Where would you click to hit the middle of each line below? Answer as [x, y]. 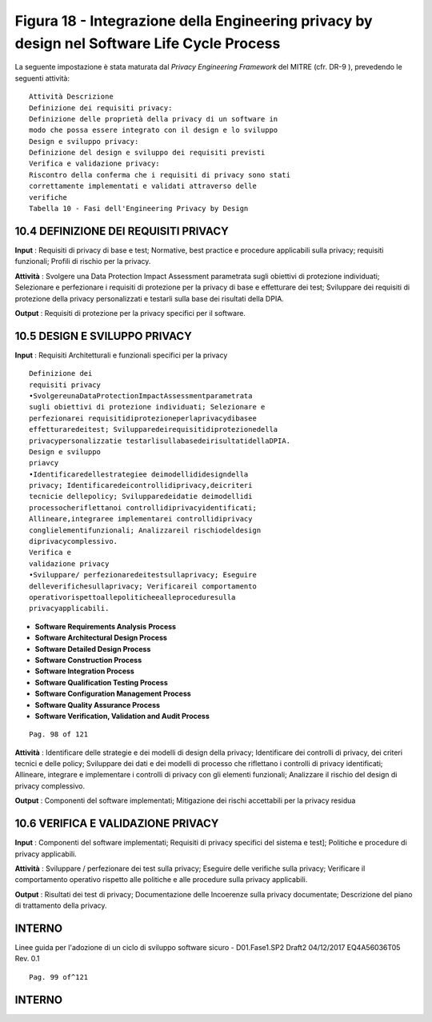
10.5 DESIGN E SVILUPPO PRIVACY [103, 336]
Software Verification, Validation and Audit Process [122, 716]
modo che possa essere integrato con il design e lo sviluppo [154, 130]
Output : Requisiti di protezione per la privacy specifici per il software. [130, 313]
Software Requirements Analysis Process [105, 626]
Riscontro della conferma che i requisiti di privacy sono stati [160, 175]
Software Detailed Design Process [93, 649]
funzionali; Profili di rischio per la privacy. [83, 261]
